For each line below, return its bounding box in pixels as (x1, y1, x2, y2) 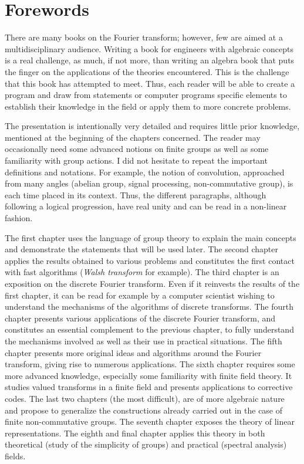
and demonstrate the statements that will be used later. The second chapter (5, 243, 278, 255)
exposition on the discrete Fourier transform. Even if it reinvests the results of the (5, 277, 300, 289)
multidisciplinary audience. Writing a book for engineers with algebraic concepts (5, 42, 294, 55)
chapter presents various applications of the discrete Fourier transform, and (5, 311, 276, 324)
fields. (5, 449, 26, 462)
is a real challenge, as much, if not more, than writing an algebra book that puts (5, 54, 295, 66)
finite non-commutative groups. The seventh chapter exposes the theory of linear (5, 415, 295, 428)
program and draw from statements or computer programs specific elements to (5, 89, 287, 101)
